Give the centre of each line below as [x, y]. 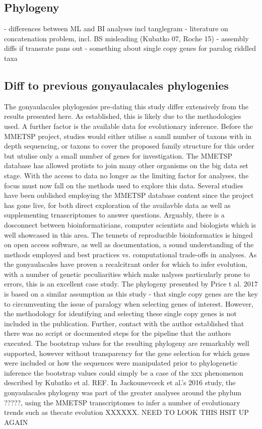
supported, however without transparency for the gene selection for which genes [127, 353]
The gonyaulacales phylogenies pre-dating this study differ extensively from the [126, 106]
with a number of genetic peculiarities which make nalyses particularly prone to [127, 274]
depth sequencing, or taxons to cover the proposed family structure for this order [129, 146]
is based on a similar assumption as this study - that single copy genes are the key [131, 294]
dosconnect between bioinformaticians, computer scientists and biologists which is [130, 224]
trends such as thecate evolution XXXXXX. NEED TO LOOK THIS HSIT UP [126, 412]
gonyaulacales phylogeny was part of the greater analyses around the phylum [123, 392]
